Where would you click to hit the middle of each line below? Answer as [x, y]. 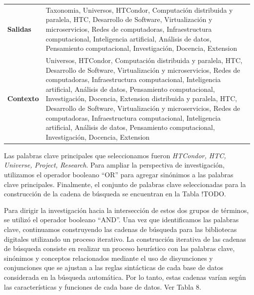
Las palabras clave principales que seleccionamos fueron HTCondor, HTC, [115, 155]
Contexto [23, 98]
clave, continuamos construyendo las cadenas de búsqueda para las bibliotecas [120, 229]
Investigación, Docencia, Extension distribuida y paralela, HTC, [141, 98]
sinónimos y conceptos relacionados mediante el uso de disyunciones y [108, 258]
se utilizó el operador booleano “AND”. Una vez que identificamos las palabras [121, 220]
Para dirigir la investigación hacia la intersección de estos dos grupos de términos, [127, 210]
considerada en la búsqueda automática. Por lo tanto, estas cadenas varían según [125, 277]
